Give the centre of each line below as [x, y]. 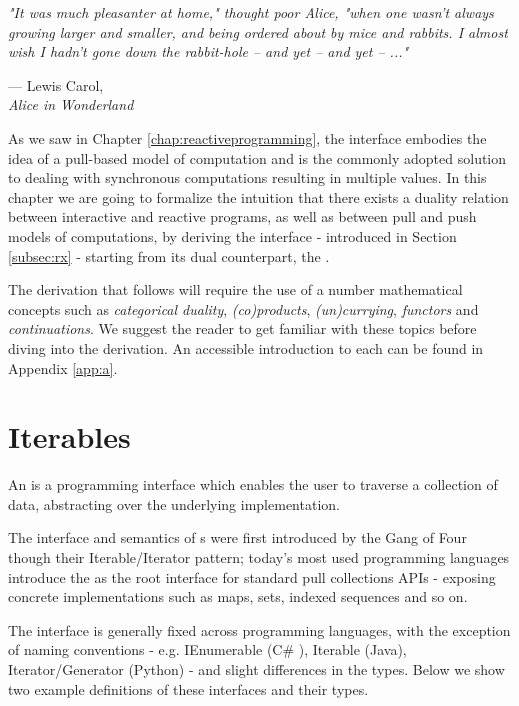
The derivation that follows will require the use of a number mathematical [235, 289]
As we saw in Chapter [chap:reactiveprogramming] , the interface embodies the [247, 137]
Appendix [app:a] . [63, 367]
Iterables [69, 436]
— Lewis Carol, [56, 84]
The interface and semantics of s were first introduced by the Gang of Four [237, 537]
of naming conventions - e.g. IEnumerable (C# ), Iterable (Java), [207, 649]
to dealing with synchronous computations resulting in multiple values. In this [247, 177]
